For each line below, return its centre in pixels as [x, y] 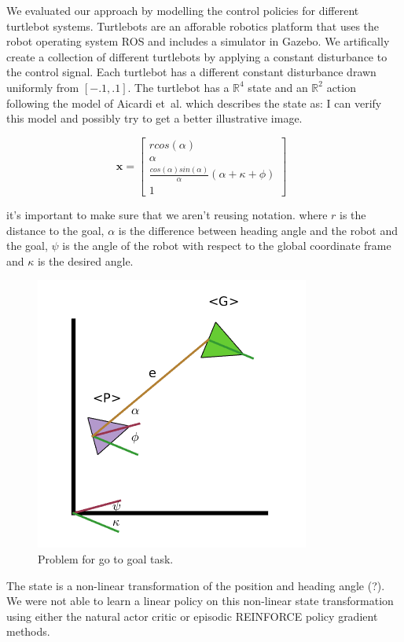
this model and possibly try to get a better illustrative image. [154, 118]
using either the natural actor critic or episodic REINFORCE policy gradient [192, 616]
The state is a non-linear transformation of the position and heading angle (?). [196, 585]
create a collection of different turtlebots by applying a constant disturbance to [197, 56]
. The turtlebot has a [178, 87]
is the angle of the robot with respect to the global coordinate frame [227, 246]
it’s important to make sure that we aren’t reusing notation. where [167, 215]
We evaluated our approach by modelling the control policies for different [183, 10]
